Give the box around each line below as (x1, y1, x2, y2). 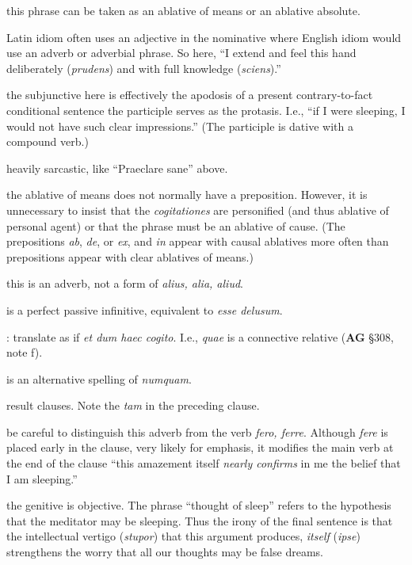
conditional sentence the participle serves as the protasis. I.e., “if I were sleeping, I (6, 101, 406, 118)
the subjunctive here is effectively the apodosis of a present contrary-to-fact (6, 86, 373, 103)
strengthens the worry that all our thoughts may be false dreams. (6, 544, 323, 560)
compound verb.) (6, 133, 89, 150)
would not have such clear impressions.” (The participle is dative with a (6, 117, 353, 134)
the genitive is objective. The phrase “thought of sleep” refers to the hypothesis (6, 497, 391, 513)
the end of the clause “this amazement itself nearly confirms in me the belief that (6, 455, 401, 471)
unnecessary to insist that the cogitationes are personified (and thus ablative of (6, 201, 389, 218)
